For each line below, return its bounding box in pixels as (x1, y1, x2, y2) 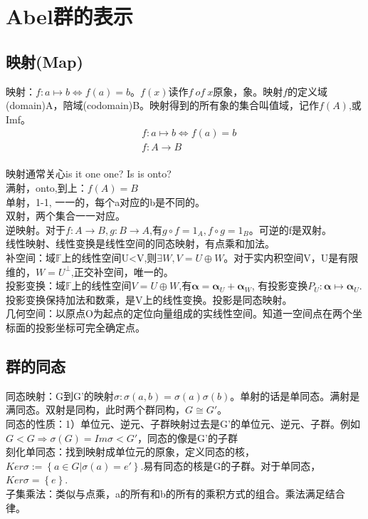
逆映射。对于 (6, 222, 65, 237)
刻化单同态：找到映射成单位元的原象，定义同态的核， (6, 444, 255, 459)
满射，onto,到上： (6, 180, 88, 195)
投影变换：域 (6, 278, 65, 293)
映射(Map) (6, 50, 83, 72)
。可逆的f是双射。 (248, 222, 332, 237)
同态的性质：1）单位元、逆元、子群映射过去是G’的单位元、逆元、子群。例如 (6, 416, 360, 431)
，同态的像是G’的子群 (137, 430, 238, 445)
